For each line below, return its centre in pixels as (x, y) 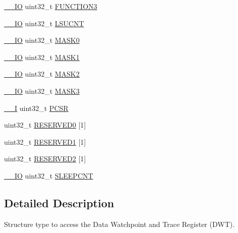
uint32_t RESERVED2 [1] (45, 159)
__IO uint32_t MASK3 (42, 91)
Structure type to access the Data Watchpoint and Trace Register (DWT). (120, 224)
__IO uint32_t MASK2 (42, 74)
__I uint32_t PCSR (36, 108)
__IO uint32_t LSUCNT (44, 23)
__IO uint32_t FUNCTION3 (51, 6)
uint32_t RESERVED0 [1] (45, 125)
